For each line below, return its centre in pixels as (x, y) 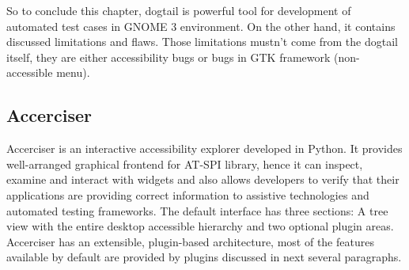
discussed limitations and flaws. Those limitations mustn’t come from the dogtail (202, 42)
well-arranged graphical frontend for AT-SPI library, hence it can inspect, (185, 164)
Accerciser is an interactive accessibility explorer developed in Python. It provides (204, 148)
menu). (73, 72)
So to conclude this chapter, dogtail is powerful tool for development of (179, 10)
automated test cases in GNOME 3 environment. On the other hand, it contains (201, 26)
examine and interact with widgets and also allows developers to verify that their (203, 179)
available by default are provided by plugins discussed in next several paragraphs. (204, 257)
